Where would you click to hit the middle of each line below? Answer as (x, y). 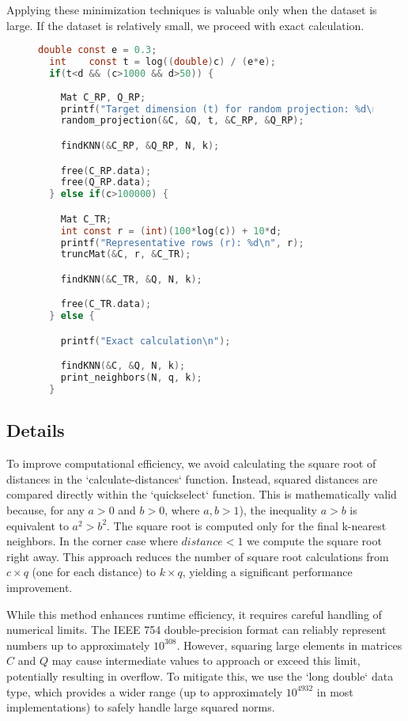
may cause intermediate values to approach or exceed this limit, (206, 660)
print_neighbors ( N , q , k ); (131, 378)
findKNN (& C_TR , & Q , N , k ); (131, 279)
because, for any (45, 510)
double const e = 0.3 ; (98, 50)
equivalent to (38, 525)
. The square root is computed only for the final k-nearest (247, 525)
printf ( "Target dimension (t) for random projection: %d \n (219, 109)
